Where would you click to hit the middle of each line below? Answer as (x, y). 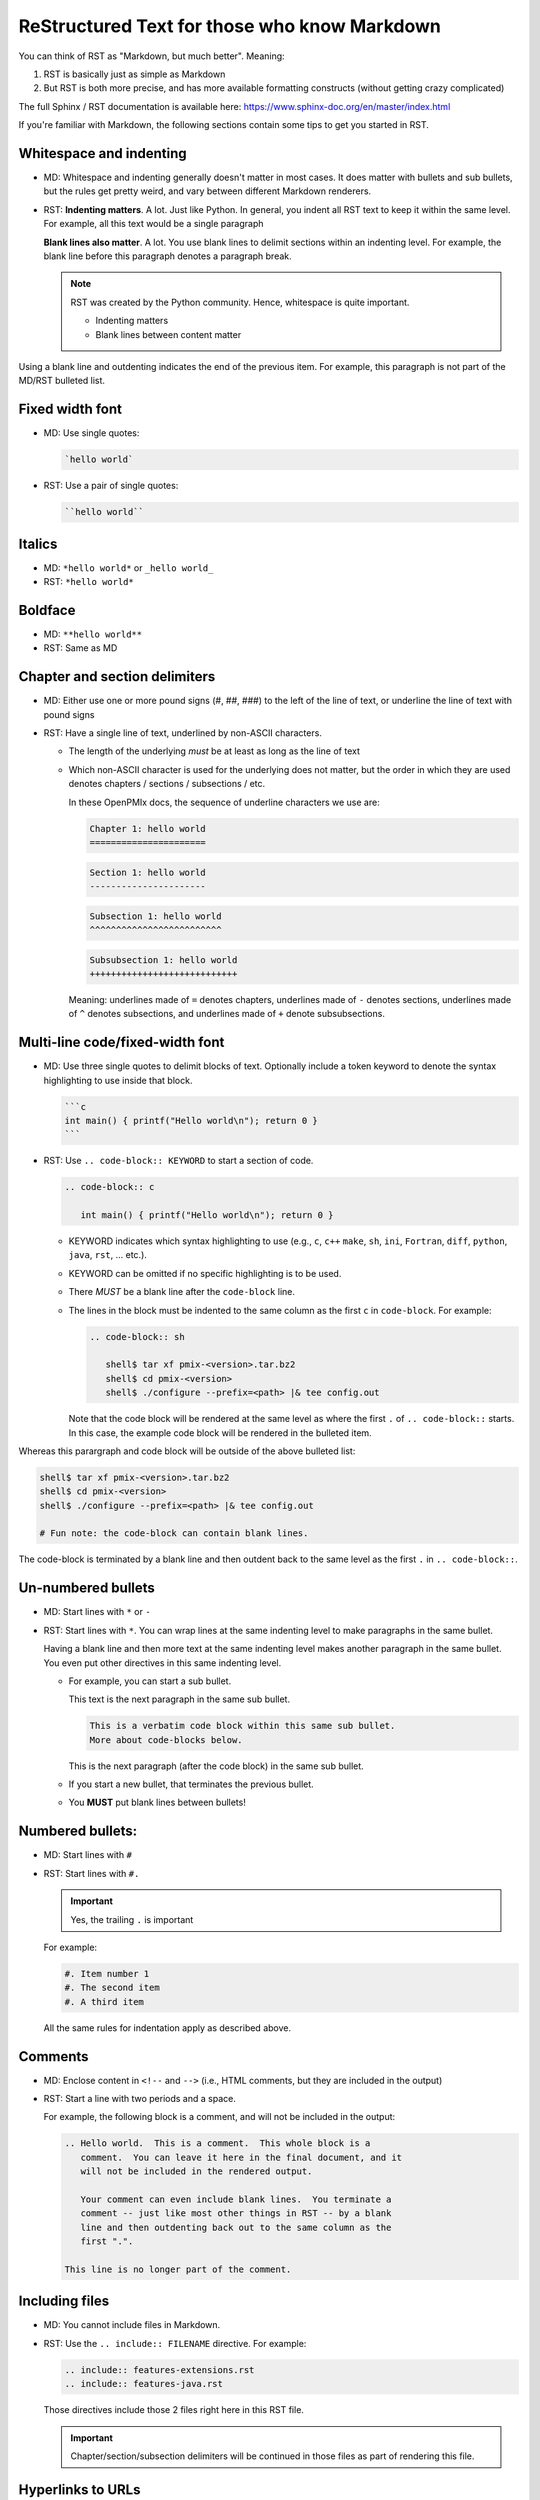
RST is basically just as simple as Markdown (134, 74)
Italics (38, 543)
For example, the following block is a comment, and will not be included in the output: (219, 2117)
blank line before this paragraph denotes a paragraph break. (167, 256)
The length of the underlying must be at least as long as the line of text (214, 751)
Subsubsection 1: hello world (163, 959)
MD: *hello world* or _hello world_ (128, 567)
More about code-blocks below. (166, 1739)
